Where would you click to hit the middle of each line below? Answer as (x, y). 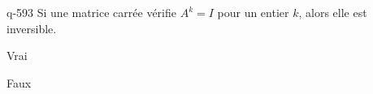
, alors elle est (333, 12)
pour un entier (253, 12)
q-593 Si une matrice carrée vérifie (91, 12)
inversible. (32, 28)
